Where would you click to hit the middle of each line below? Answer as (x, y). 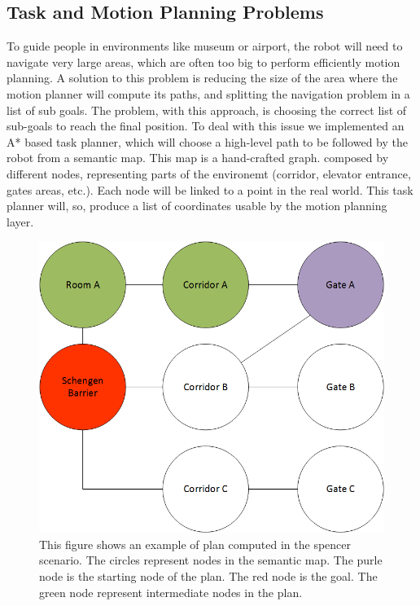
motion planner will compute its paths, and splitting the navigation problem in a (208, 93)
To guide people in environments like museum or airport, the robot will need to (205, 46)
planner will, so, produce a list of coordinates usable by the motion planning (197, 206)
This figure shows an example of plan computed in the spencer (195, 544)
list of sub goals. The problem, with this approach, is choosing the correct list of (207, 110)
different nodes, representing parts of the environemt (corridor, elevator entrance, (209, 173)
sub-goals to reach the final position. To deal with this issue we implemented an (206, 126)
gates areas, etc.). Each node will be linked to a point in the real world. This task (210, 189)
